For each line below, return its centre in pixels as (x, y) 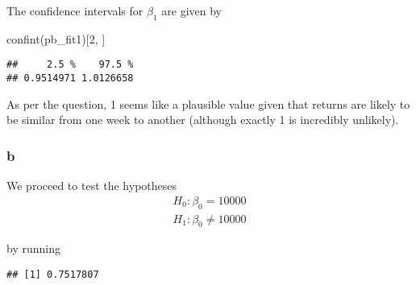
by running (33, 248)
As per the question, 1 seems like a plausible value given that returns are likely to (208, 103)
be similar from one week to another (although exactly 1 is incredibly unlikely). (203, 120)
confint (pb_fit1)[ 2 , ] (56, 38)
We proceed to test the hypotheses (92, 186)
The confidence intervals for (75, 10)
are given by (191, 10)
